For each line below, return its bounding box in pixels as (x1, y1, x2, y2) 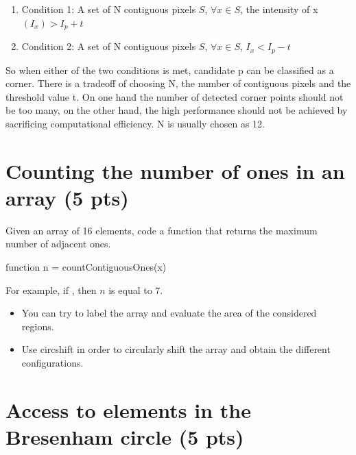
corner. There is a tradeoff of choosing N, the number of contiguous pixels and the (5, 76, 351, 90)
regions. (21, 319, 54, 333)
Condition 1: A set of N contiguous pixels (21, 2, 196, 16)
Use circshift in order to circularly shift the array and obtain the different (21, 342, 331, 356)
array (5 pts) (5, 183, 129, 211)
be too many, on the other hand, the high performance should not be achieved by (5, 103, 348, 117)
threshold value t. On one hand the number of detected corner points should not (5, 89, 344, 103)
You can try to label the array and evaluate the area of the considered (21, 306, 317, 320)
